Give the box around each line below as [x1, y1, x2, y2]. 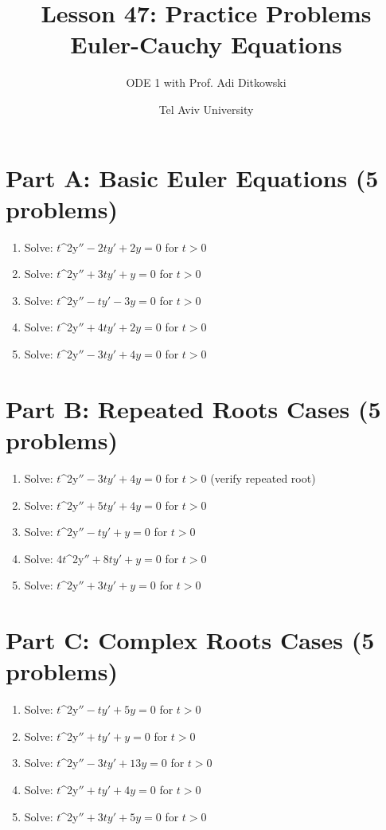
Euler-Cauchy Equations [70, 28, 342, 61]
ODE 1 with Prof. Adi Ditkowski [126, 74, 287, 91]
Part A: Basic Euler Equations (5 [6, 161, 379, 194]
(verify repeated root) [210, 469, 316, 486]
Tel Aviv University [158, 100, 254, 117]
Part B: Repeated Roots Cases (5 [6, 392, 381, 425]
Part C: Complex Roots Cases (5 [6, 624, 375, 656]
